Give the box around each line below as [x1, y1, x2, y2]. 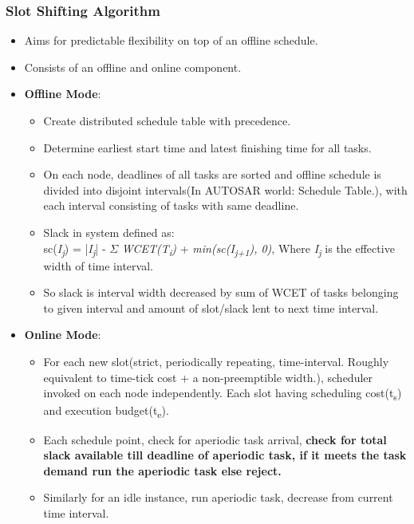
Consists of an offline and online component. [24, 58, 242, 75]
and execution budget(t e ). [43, 402, 169, 421]
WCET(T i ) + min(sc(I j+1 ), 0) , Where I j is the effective [121, 239, 395, 258]
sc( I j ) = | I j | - [43, 239, 106, 258]
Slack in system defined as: [43, 223, 175, 240]
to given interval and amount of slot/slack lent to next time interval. [43, 299, 379, 316]
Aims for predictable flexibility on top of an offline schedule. [24, 32, 318, 49]
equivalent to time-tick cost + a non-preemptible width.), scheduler [43, 368, 373, 385]
